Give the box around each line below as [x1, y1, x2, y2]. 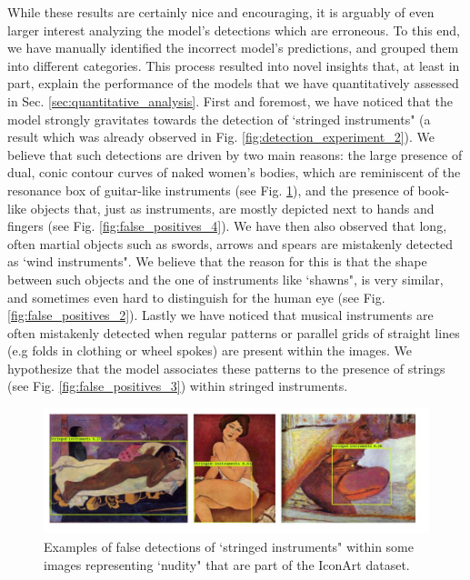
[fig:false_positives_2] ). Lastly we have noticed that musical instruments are [7, 305, 434, 325]
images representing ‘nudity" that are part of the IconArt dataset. [44, 555, 410, 574]
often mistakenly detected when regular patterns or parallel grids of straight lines [7, 323, 460, 342]
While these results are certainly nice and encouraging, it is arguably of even [7, 3, 435, 21]
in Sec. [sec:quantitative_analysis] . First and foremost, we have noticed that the [7, 91, 453, 110]
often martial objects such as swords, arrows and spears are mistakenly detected [7, 234, 454, 253]
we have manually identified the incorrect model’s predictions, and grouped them [7, 38, 459, 57]
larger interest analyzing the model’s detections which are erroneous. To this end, [7, 20, 460, 39]
